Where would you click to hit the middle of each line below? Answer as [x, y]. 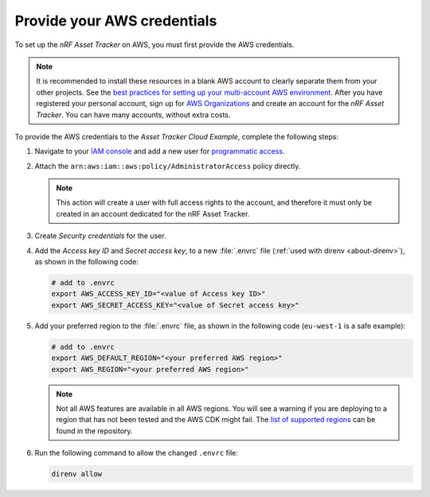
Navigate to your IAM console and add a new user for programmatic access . [160, 151]
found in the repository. [94, 431]
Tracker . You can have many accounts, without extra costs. [133, 115]
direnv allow [77, 474]
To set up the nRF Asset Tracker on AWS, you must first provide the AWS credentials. [154, 45]
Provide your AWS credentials [116, 21]
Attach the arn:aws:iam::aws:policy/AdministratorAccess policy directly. [168, 166]
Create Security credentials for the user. [100, 236]
